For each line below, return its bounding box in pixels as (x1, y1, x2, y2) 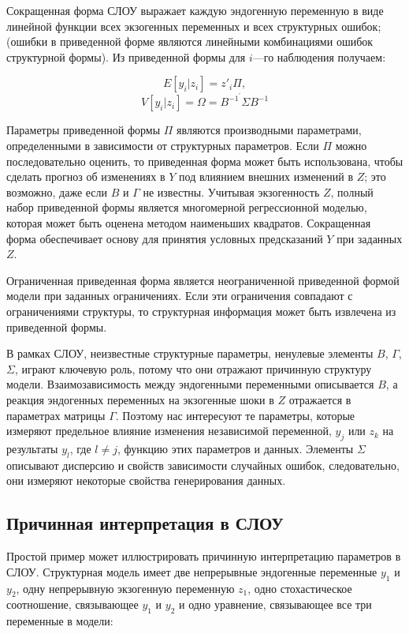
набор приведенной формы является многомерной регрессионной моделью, (6, 199, 367, 216)
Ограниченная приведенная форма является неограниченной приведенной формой (6, 272, 400, 288)
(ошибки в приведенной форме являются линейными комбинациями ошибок (6, 33, 374, 50)
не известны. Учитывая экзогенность (143, 183, 320, 200)
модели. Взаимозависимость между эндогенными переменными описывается (6, 376, 374, 392)
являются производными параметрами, (177, 122, 362, 138)
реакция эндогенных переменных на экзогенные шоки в (6, 391, 274, 407)
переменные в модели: (6, 613, 113, 629)
